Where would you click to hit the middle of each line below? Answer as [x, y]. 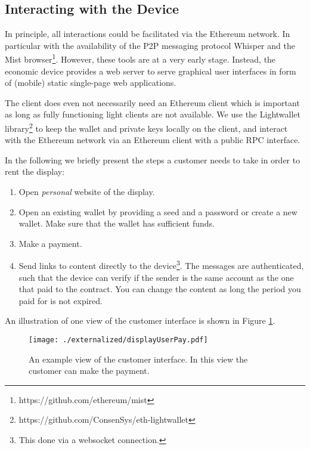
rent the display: [35, 171]
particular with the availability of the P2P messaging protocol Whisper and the [150, 45]
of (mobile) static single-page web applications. [91, 83]
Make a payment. [50, 243]
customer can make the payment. [89, 371]
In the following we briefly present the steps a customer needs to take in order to [153, 160]
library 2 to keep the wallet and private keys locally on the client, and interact [146, 127]
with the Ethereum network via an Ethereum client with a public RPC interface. [153, 140]
